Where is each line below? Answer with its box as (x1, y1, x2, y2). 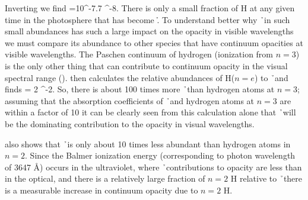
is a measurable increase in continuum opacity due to (5, 183, 198, 196)
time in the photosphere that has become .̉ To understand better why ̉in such (5, 13, 290, 25)
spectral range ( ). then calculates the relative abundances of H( (5, 71, 235, 83)
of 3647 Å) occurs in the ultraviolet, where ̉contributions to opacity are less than (5, 160, 302, 173)
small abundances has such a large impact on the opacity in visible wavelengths (5, 25, 294, 37)
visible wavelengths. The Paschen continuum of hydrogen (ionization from (5, 48, 274, 60)
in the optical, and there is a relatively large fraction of (5, 172, 205, 185)
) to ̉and (254, 71, 288, 83)
